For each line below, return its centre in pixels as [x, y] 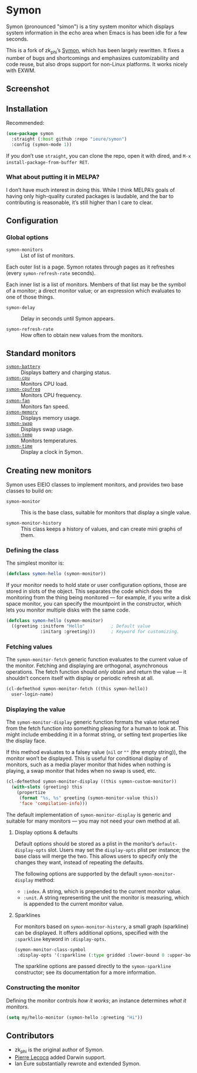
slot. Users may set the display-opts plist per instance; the [119, 850]
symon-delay [21, 308]
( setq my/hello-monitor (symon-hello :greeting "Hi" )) [74, 1017]
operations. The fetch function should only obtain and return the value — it [96, 672]
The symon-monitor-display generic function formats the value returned [93, 722]
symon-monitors [25, 250]
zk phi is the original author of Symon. [59, 1050]
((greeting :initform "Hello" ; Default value [81, 626]
